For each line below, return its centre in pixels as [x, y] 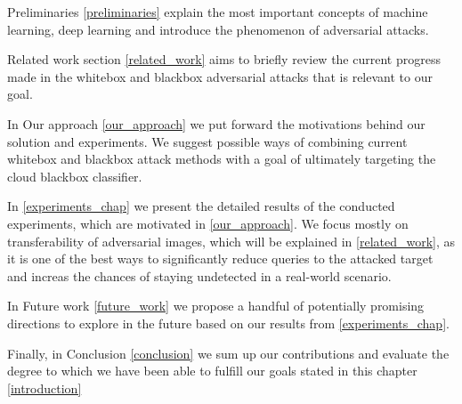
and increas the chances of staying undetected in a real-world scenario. [199, 275]
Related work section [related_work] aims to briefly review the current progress [224, 59]
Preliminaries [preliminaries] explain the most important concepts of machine [218, 12]
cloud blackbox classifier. [75, 176]
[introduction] [45, 388]
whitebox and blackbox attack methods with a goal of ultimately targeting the [222, 159]
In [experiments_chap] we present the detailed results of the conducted [201, 206]
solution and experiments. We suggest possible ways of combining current [207, 141]
